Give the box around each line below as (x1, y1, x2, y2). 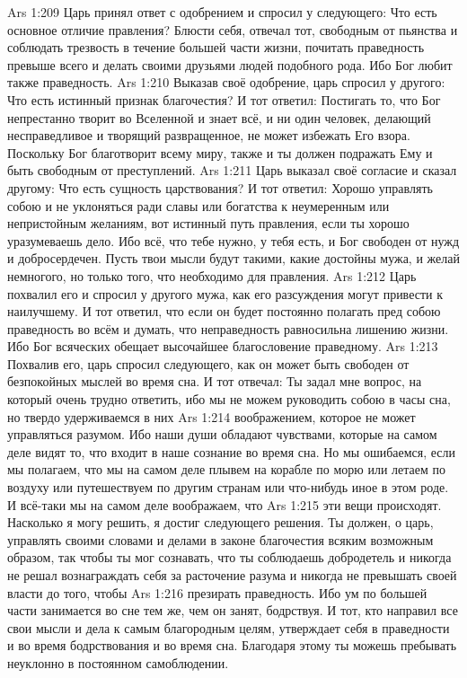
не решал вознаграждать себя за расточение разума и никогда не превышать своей (7, 566, 457, 584)
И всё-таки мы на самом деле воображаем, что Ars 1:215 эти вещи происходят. (7, 495, 442, 514)
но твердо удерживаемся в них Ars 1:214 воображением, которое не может (7, 407, 416, 426)
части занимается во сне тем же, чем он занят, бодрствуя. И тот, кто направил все (7, 601, 458, 620)
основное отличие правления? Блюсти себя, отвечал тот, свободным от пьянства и (7, 20, 458, 39)
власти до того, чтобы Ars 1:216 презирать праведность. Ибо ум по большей (7, 583, 427, 602)
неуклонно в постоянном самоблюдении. (7, 653, 229, 672)
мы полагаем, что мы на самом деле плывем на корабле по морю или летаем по (7, 460, 446, 479)
